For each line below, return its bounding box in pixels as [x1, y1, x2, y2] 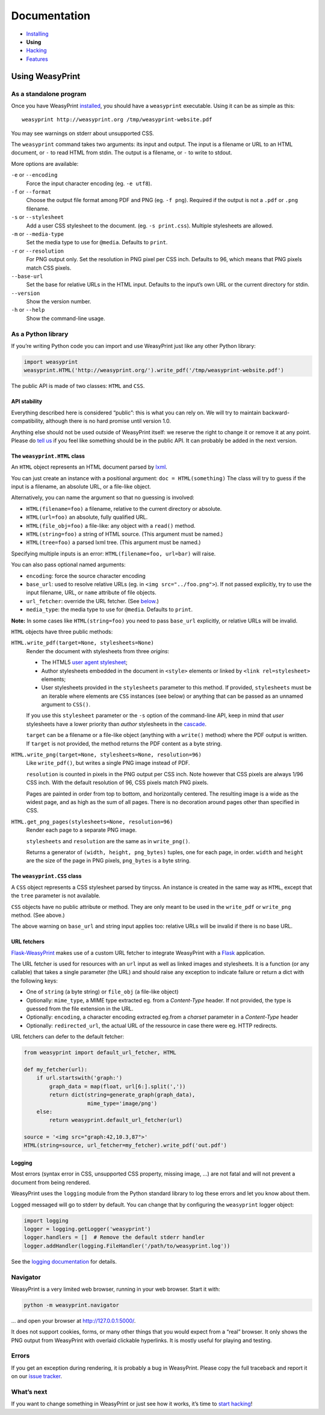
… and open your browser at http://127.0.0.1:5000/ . [11, 1317, 136, 1324]
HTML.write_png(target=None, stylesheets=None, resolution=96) [11, 752, 202, 758]
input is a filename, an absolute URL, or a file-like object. [11, 483, 152, 490]
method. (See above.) [11, 911, 66, 919]
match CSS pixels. [26, 264, 72, 271]
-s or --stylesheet [11, 214, 64, 221]
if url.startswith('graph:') [36, 1074, 123, 1081]
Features [26, 55, 48, 63]
